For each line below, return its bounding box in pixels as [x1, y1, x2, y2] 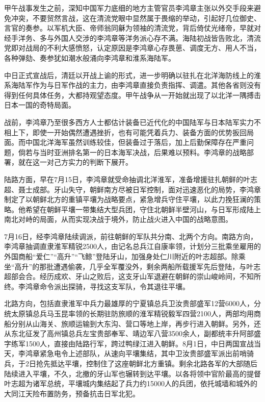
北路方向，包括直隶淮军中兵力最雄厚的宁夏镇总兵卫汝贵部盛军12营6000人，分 [4, 298, 261, 309]
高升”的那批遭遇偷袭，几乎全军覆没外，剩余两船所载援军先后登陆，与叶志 [14, 261, 261, 271]
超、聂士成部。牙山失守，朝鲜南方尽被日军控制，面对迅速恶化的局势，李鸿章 [4, 184, 261, 194]
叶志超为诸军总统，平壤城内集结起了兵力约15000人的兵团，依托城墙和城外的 [4, 378, 257, 389]
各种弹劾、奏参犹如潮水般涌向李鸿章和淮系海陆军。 [4, 52, 175, 63]
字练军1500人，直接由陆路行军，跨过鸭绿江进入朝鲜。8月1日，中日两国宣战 [4, 338, 254, 348]
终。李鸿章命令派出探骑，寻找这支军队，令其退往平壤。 [4, 281, 190, 291]
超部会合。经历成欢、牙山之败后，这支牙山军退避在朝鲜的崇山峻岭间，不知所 [4, 271, 261, 282]
